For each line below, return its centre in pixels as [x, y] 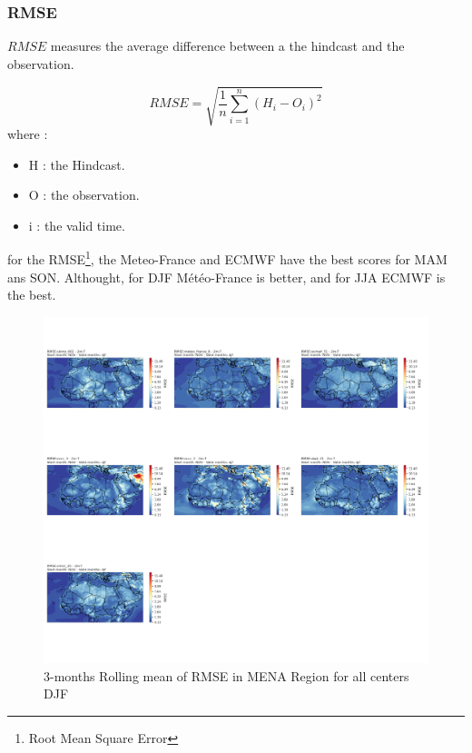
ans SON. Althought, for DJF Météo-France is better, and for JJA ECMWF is [226, 277]
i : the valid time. [77, 225]
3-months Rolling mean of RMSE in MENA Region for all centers [226, 675]
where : [28, 133]
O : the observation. [84, 195]
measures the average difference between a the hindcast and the [227, 46]
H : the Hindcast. [77, 164]
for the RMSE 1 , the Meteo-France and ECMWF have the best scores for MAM [227, 258]
